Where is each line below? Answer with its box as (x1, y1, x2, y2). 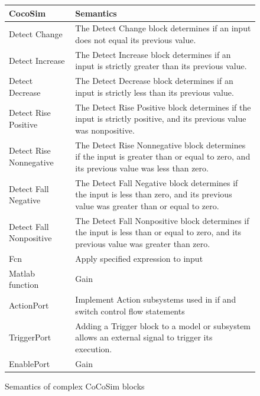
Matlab (9, 267, 35, 279)
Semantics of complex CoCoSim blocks (5, 379, 145, 392)
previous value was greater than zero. (75, 237, 210, 249)
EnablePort (9, 357, 50, 369)
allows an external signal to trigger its (75, 331, 213, 343)
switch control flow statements (75, 304, 185, 317)
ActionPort (9, 298, 49, 311)
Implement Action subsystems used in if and (75, 293, 236, 306)
